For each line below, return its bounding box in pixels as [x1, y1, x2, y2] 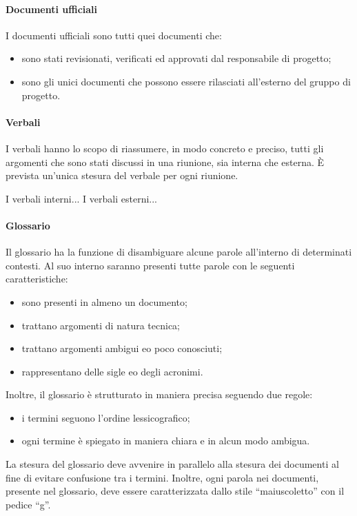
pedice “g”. [6, 497, 51, 511]
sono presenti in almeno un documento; [21, 294, 187, 309]
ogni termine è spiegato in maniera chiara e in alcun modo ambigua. [21, 433, 310, 448]
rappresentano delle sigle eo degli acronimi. [21, 364, 203, 378]
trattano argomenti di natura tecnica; [21, 318, 180, 332]
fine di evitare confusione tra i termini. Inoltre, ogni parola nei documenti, [6, 470, 319, 484]
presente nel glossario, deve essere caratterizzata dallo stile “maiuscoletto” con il [6, 484, 345, 498]
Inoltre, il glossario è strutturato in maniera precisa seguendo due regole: [6, 387, 313, 402]
